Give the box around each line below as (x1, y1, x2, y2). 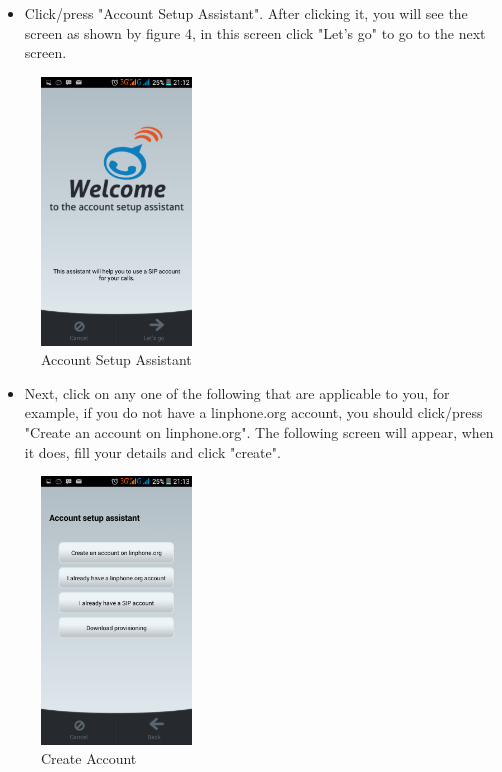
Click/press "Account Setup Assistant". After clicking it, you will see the (24, 3, 468, 23)
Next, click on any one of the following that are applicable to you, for (24, 382, 450, 403)
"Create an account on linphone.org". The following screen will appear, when (24, 421, 494, 442)
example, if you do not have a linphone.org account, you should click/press (24, 402, 483, 423)
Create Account (41, 748, 137, 769)
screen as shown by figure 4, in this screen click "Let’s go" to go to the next (24, 22, 486, 43)
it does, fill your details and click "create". (24, 441, 281, 462)
